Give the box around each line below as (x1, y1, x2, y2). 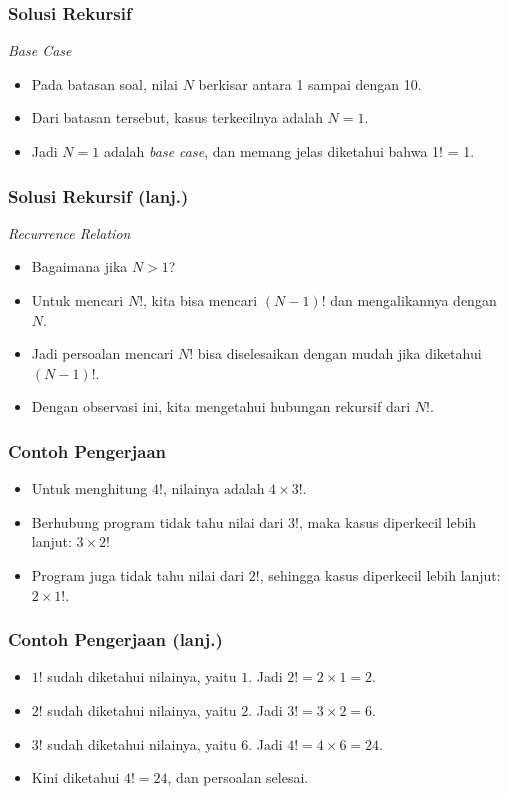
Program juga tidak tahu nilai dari (31, 564, 245, 585)
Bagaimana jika (31, 256, 128, 277)
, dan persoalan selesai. (167, 767, 309, 788)
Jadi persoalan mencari (31, 343, 174, 364)
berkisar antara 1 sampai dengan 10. (198, 73, 422, 94)
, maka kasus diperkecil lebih (299, 511, 477, 532)
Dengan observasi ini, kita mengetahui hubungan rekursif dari (31, 396, 411, 417)
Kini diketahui (31, 767, 120, 788)
